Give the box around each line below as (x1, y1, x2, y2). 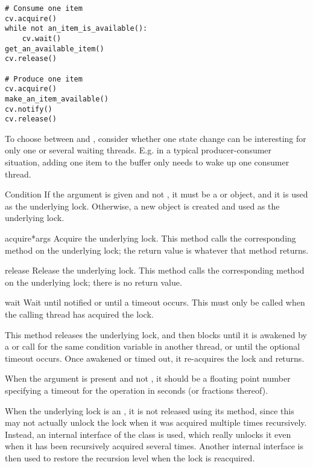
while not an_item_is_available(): (5, 24, 148, 33)
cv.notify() (5, 104, 52, 114)
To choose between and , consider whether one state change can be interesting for (5, 132, 306, 144)
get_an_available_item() (5, 44, 104, 53)
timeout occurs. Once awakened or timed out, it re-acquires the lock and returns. (5, 351, 305, 364)
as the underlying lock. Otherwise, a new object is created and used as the (5, 199, 280, 212)
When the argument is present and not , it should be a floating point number (5, 372, 291, 385)
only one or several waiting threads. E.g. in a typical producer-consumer (5, 144, 272, 156)
